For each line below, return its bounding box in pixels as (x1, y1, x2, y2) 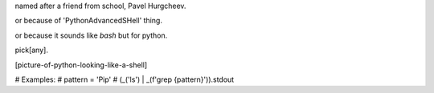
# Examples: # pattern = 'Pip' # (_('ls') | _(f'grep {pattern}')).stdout (14, 75, 235, 84)
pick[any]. (14, 45, 48, 55)
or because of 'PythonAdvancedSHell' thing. (14, 16, 162, 26)
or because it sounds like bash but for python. (14, 30, 168, 40)
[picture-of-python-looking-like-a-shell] (14, 60, 148, 70)
